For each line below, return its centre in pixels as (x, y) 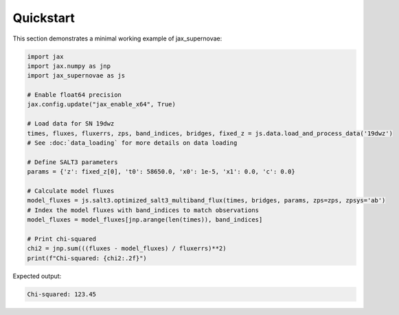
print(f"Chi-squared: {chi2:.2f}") (87, 258)
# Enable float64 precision (74, 95)
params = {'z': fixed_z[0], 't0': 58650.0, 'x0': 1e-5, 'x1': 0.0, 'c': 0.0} (161, 172)
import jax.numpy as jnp (69, 66)
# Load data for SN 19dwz (71, 124)
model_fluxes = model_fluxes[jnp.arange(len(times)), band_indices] (145, 220)
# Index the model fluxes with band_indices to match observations (143, 210)
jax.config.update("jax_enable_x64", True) (102, 104)
